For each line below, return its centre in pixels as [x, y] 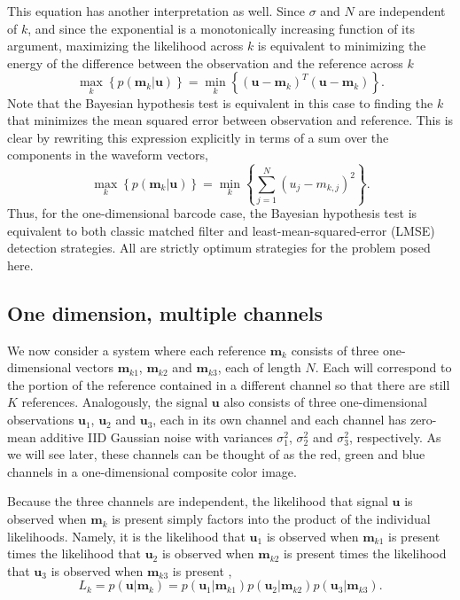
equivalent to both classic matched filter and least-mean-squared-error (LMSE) [221, 230]
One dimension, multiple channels [165, 312]
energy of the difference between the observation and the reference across [205, 62]
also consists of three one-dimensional [325, 402]
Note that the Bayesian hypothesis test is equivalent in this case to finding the [220, 102]
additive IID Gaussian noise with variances [156, 436]
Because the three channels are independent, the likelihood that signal [198, 501]
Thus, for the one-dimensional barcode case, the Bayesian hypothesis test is [212, 213]
